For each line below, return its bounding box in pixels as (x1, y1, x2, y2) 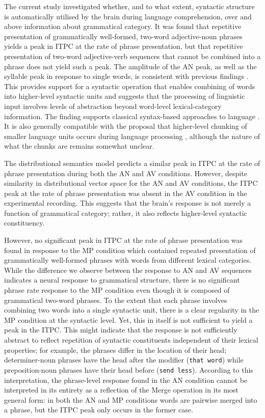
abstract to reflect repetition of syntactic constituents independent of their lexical (4, 335, 258, 345)
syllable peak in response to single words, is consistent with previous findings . (4, 71, 249, 81)
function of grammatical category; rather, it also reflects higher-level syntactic (4, 207, 247, 218)
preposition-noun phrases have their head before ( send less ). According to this (4, 364, 253, 375)
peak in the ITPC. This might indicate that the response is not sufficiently (4, 324, 237, 335)
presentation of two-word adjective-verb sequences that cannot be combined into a (4, 50, 261, 61)
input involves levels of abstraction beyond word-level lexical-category (4, 100, 222, 111)
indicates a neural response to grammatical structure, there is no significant (4, 274, 240, 285)
